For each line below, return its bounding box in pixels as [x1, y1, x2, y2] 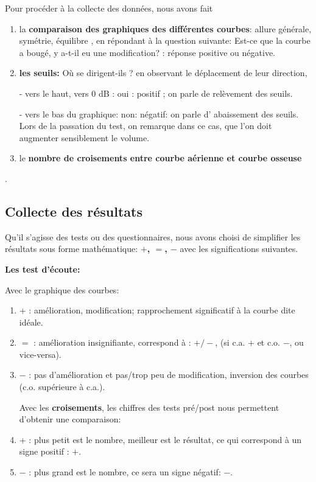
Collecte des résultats [5, 201, 143, 220]
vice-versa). [19, 348, 61, 360]
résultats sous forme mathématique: [5, 242, 138, 255]
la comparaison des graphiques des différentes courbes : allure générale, [19, 22, 312, 35]
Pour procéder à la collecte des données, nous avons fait [5, 2, 213, 14]
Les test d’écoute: [5, 262, 80, 275]
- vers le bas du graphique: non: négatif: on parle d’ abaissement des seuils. [19, 107, 299, 120]
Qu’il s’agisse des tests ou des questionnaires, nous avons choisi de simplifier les [5, 230, 301, 243]
